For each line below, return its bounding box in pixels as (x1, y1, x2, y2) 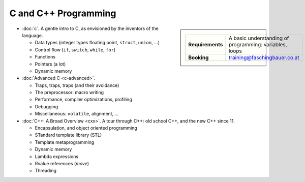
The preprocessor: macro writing (35, 89, 104, 96)
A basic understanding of (228, 35, 289, 42)
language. (22, 32, 43, 38)
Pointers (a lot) (35, 61, 66, 67)
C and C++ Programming (9, 8, 116, 19)
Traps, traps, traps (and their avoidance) (35, 82, 119, 88)
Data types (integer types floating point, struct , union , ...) (35, 40, 160, 46)
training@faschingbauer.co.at (228, 54, 299, 61)
